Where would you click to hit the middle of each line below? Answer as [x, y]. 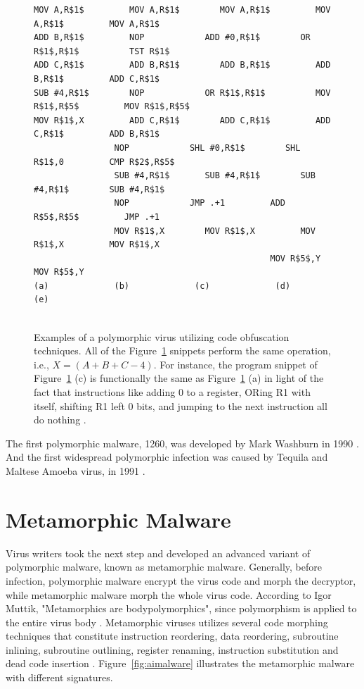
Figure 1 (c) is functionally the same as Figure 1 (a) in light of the [179, 378]
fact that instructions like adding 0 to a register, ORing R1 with [172, 392]
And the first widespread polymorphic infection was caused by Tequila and [167, 457]
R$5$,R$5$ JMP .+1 [97, 217]
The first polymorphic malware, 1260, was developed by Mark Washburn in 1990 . [182, 443]
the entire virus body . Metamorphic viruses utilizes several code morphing [167, 622]
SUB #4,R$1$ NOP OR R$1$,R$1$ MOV [182, 93]
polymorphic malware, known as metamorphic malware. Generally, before [164, 567]
